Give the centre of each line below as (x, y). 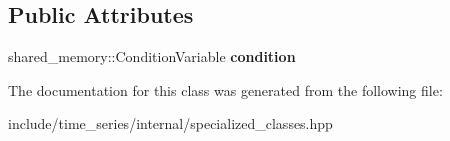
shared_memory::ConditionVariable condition (152, 56)
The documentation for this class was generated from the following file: (225, 89)
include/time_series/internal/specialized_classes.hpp (170, 123)
